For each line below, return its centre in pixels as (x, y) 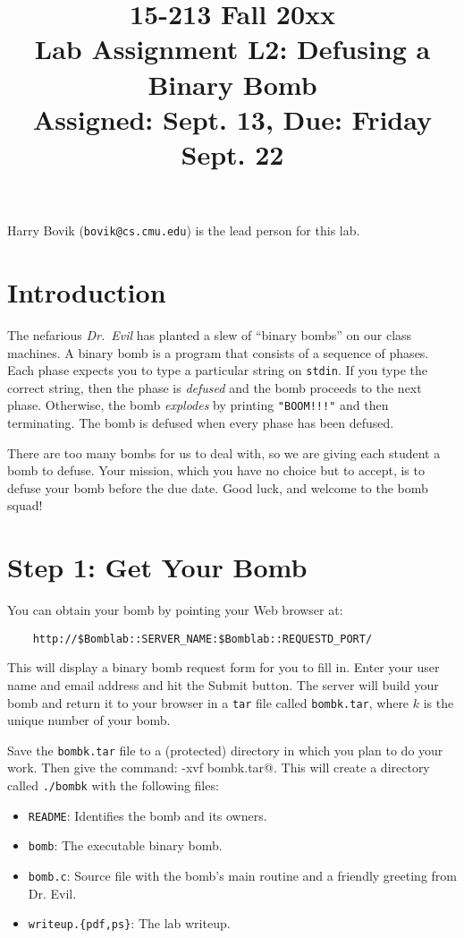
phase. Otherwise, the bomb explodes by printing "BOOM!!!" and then (198, 405)
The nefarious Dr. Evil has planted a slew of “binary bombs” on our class (210, 334)
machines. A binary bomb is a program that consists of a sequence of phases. (218, 352)
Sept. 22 (232, 153)
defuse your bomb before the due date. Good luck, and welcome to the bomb (218, 487)
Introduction (87, 291)
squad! (25, 505)
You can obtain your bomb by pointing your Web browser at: (175, 610)
